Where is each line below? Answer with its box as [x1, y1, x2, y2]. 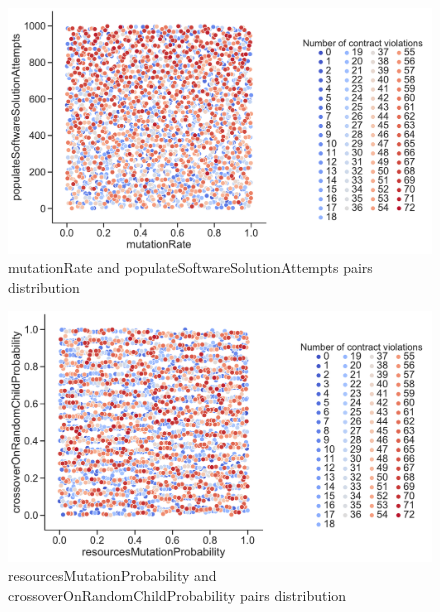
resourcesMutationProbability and [8, 565, 217, 586]
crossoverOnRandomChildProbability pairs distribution [8, 585, 347, 605]
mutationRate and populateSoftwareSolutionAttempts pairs [8, 257, 373, 278]
